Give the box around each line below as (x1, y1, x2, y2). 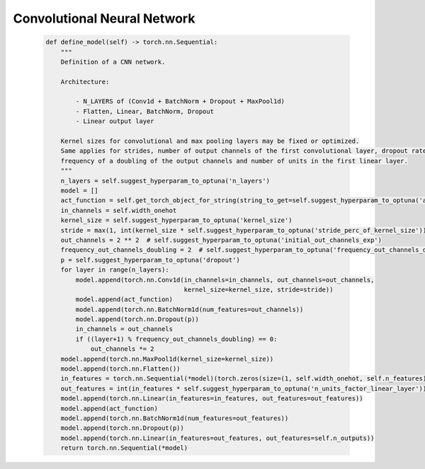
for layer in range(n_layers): (60, 266, 169, 274)
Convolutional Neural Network (13, 11, 195, 26)
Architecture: (60, 78, 110, 86)
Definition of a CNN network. (60, 57, 166, 66)
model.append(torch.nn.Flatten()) (60, 365, 181, 373)
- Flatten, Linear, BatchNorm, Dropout (75, 107, 214, 115)
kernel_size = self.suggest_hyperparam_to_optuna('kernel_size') (60, 216, 293, 224)
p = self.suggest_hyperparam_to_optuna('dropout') (60, 255, 240, 264)
